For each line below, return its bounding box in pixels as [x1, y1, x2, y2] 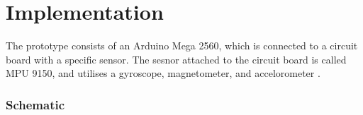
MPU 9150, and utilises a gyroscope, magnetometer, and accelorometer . [6, 66, 320, 80]
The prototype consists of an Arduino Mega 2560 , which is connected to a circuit [6, 38, 358, 53]
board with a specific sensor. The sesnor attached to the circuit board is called [6, 52, 347, 66]
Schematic [6, 95, 65, 113]
